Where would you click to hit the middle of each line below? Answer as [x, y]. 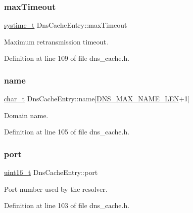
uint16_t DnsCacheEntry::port [51, 172]
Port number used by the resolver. [56, 189]
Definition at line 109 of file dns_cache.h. [67, 58]
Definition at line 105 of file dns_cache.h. [67, 132]
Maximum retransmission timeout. [56, 41]
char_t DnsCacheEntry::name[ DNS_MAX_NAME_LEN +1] [97, 99]
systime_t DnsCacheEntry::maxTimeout [66, 25]
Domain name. [26, 115]
